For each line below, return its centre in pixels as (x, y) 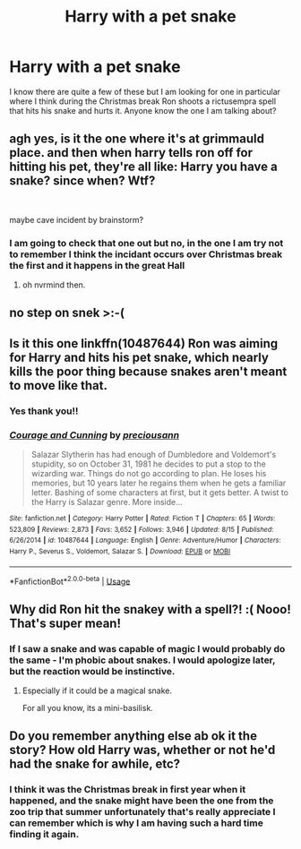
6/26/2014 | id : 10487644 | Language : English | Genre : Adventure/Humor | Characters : (145, 540)
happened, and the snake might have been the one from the (142, 801)
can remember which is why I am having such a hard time (137, 823)
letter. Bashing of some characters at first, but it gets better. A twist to (160, 493)
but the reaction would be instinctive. (92, 671)
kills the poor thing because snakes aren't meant (148, 371)
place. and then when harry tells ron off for (131, 153)
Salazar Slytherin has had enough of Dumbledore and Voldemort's (154, 455)
